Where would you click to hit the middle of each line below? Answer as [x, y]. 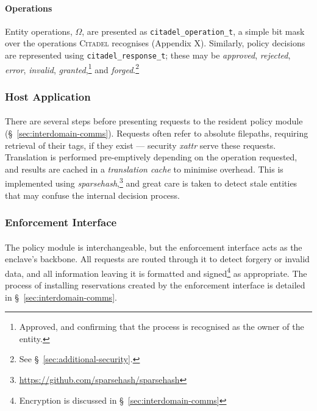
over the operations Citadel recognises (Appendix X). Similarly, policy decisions [155, 43]
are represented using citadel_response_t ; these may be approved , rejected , [148, 55]
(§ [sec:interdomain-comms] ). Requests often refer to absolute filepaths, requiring [157, 133]
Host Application [48, 96]
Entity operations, [39, 31]
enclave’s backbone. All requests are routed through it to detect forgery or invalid [157, 259]
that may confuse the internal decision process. [92, 195]
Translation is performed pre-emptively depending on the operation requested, [151, 157]
